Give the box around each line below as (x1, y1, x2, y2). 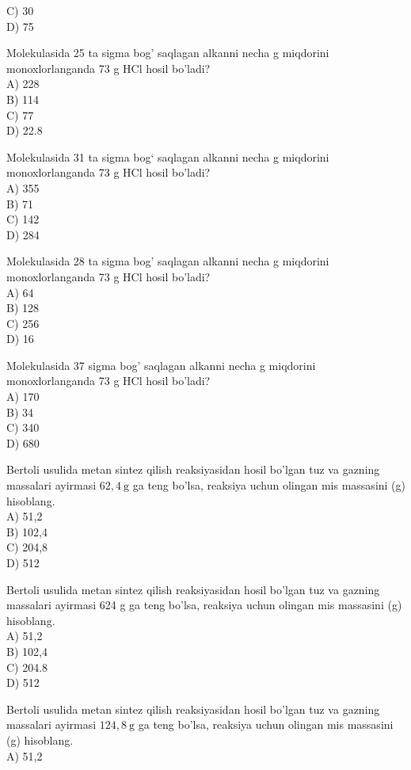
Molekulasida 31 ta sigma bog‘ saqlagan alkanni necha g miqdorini (6, 148, 329, 165)
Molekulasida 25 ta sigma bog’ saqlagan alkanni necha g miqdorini (6, 44, 329, 61)
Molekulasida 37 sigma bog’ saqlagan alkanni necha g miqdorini (6, 356, 316, 373)
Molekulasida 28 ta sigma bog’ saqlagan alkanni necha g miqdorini (6, 253, 329, 269)
